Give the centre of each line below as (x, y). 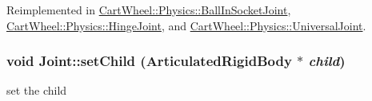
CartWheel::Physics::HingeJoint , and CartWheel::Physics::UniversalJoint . (186, 25)
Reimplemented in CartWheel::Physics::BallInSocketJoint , (149, 10)
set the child (37, 90)
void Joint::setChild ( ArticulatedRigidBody (149, 61)
